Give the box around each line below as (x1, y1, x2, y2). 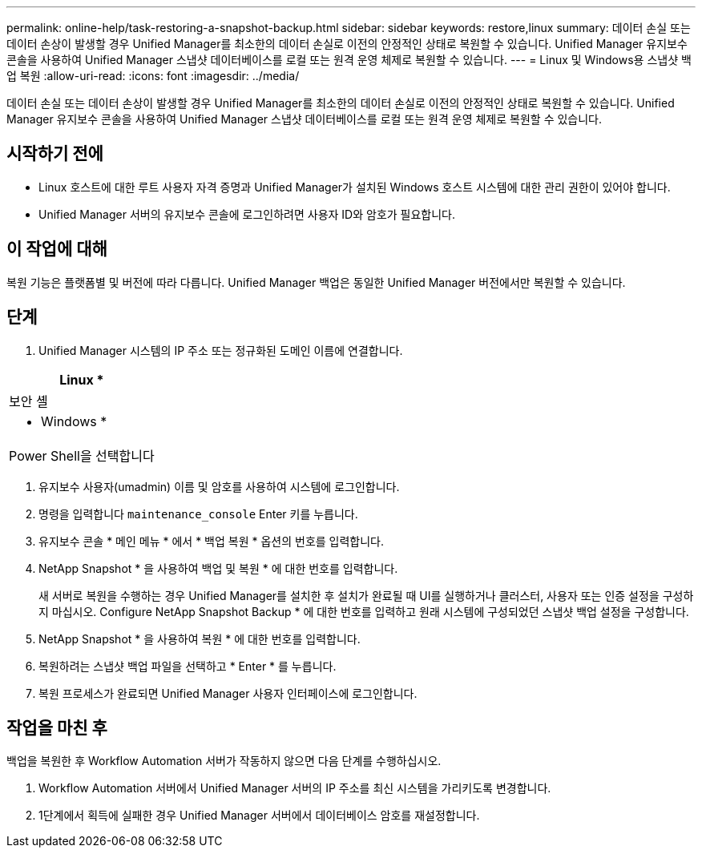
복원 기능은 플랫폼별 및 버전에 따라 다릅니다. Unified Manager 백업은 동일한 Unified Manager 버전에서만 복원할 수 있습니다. (6, 275, 626, 289)
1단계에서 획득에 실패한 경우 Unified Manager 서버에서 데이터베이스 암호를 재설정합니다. (38, 808, 480, 823)
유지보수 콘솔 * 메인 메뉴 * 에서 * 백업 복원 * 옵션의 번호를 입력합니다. (38, 534, 385, 548)
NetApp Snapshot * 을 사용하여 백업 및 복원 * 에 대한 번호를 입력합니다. (38, 561, 398, 575)
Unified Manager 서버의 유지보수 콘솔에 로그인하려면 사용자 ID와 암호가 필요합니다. (38, 207, 456, 221)
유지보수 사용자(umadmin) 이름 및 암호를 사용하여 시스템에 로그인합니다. (38, 479, 400, 493)
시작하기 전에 (6, 143, 103, 164)
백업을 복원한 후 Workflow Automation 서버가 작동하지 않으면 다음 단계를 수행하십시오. (6, 754, 442, 768)
